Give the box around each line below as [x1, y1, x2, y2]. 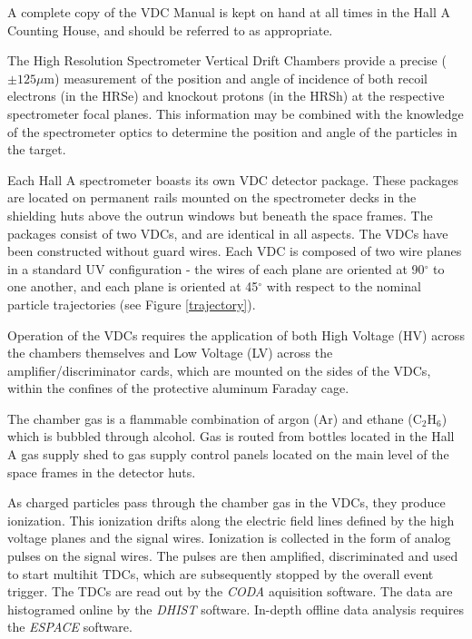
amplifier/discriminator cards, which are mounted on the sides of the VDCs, [7, 360, 431, 379]
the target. [7, 140, 66, 159]
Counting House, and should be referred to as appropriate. [7, 20, 333, 39]
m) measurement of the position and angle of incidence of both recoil [44, 68, 428, 87]
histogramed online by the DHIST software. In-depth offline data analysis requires [7, 599, 464, 618]
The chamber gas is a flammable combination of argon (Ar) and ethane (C [7, 408, 422, 428]
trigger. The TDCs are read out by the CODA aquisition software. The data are [7, 582, 453, 601]
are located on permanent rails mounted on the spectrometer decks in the [7, 188, 417, 207]
